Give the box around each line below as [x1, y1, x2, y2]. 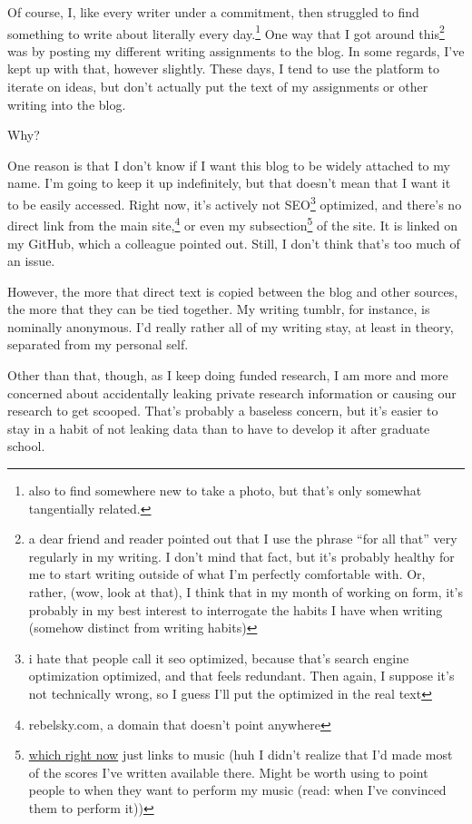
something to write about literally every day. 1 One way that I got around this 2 [7, 21, 445, 43]
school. [7, 437, 45, 456]
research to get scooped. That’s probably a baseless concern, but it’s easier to [7, 401, 438, 420]
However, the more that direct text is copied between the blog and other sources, [7, 281, 458, 300]
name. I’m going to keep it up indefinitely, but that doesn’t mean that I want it [7, 173, 451, 192]
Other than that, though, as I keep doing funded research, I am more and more [7, 366, 448, 385]
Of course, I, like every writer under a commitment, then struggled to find [7, 3, 419, 21]
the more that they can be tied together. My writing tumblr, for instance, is [7, 299, 430, 319]
